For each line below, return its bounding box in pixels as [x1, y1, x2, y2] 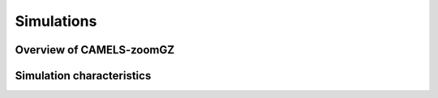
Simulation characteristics [15, 69, 152, 83]
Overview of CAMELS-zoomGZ [15, 43, 174, 57]
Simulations [15, 12, 97, 30]
